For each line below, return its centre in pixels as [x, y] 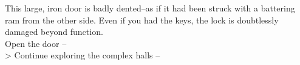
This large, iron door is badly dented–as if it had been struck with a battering [150, 8]
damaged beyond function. [54, 32]
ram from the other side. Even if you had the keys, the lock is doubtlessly [142, 20]
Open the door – [36, 43]
